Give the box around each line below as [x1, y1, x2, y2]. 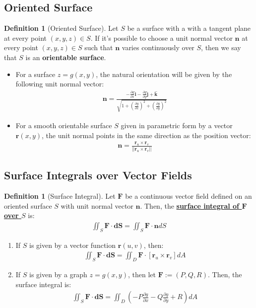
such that [84, 42, 113, 53]
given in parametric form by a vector [121, 120, 233, 130]
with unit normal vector [61, 200, 133, 211]
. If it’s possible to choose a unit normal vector [90, 32, 233, 43]
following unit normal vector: [15, 78, 104, 89]
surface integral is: [15, 279, 71, 289]
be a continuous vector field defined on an [125, 190, 252, 201]
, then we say [201, 42, 241, 53]
